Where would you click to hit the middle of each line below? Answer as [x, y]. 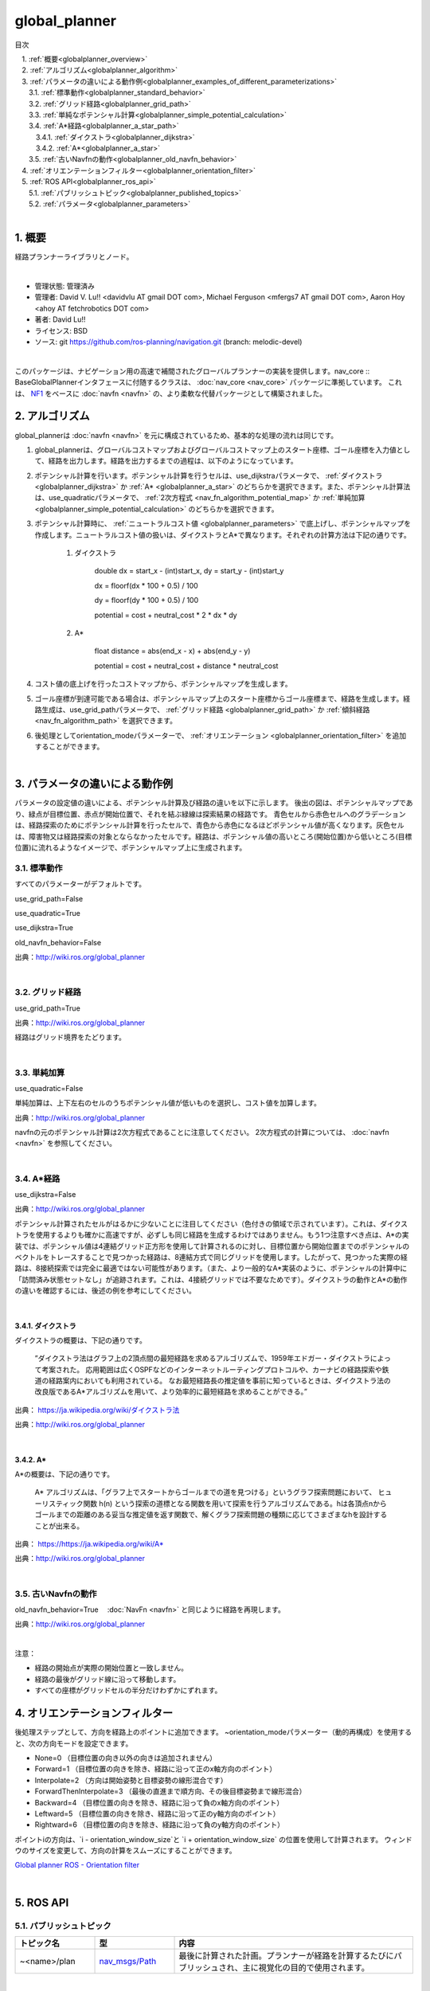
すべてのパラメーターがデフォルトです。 [80, 884]
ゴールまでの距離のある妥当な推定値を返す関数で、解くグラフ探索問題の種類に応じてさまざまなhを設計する [211, 1515]
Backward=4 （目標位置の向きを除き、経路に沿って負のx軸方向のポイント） [159, 1802]
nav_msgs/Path [128, 1961]
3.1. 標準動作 [39, 868]
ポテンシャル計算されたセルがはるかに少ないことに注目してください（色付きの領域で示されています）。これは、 [197, 1223]
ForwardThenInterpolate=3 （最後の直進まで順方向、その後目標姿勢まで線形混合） [170, 1791]
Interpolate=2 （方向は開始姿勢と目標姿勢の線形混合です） [131, 1780]
